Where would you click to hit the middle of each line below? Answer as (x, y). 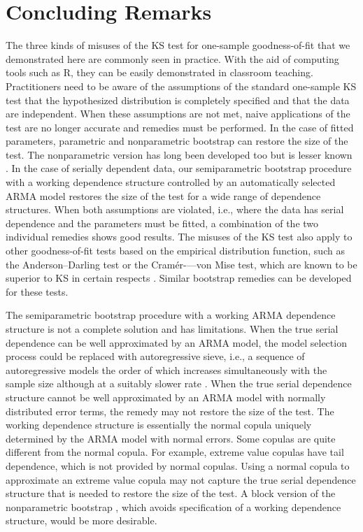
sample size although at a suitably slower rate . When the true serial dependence (179, 383)
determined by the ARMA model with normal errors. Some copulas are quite (171, 438)
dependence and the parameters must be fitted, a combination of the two (162, 223)
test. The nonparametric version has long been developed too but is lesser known (179, 154)
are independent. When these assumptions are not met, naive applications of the (178, 114)
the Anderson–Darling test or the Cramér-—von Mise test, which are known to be (181, 264)
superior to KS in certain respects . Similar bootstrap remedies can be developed (179, 278)
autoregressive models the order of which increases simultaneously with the (166, 369)
